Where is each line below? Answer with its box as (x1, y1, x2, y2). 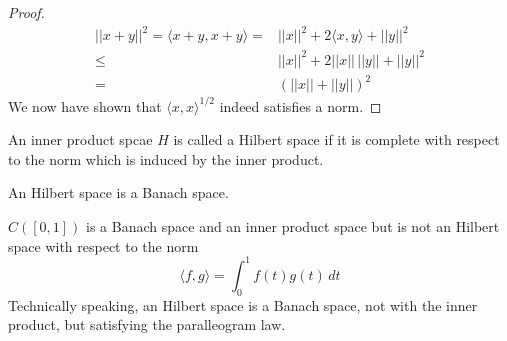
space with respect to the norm (8, 235, 199, 256)
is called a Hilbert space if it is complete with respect (173, 129, 500, 150)
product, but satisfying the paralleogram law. (8, 314, 286, 335)
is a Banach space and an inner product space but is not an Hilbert (86, 216, 500, 237)
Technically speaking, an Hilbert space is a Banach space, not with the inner (8, 294, 478, 315)
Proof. (8, 2, 45, 22)
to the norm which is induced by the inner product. (8, 148, 324, 169)
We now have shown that (8, 95, 162, 116)
